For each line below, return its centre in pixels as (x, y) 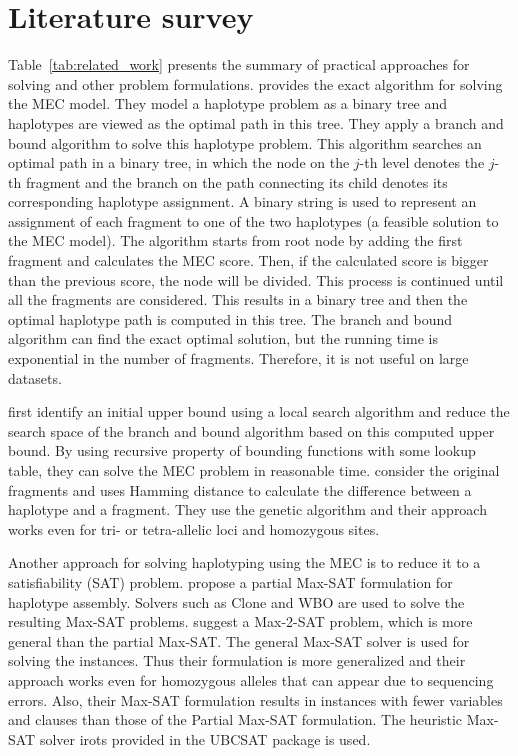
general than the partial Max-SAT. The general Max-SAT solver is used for (239, 640)
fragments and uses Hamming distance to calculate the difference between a (240, 489)
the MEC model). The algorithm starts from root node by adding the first (235, 240)
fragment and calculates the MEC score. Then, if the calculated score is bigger (248, 260)
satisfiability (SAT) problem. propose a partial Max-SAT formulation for (230, 581)
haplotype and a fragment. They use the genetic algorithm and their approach (247, 509)
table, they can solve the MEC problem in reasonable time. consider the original (254, 470)
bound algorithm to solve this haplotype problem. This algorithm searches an (245, 142)
